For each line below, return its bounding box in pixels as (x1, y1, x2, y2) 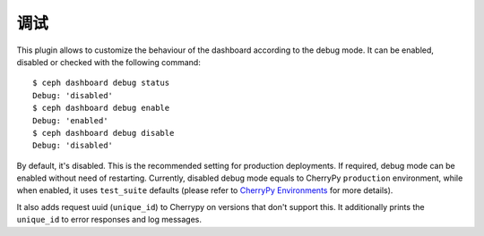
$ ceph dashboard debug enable (32, 103, 170, 114)
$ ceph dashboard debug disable (32, 128, 175, 138)
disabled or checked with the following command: (16, 56, 201, 67)
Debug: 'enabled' (32, 115, 108, 125)
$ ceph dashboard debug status (32, 78, 170, 88)
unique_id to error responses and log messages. (16, 215, 202, 225)
